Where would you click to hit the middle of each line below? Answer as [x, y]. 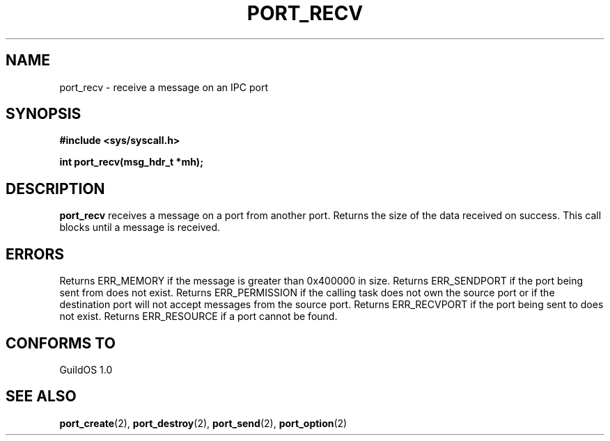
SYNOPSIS [44, 114]
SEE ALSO [41, 396]
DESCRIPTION [55, 189]
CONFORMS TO [61, 343]
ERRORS [35, 254]
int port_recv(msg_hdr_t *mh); [131, 162]
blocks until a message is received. [140, 227]
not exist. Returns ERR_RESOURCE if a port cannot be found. [198, 316]
